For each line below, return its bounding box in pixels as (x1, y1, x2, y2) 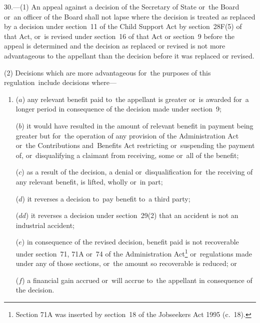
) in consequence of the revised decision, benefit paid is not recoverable (21, 236, 239, 247)
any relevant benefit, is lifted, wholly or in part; (15, 176, 163, 186)
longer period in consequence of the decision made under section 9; (15, 103, 221, 114)
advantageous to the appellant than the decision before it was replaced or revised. (4, 50, 254, 60)
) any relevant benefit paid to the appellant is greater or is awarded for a (22, 93, 249, 104)
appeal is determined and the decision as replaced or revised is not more (4, 40, 225, 51)
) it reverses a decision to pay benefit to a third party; (22, 193, 190, 203)
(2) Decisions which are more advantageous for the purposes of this (4, 67, 211, 77)
